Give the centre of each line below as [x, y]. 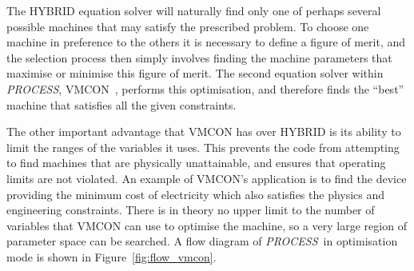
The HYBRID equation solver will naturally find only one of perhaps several [194, 10]
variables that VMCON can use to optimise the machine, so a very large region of [207, 225]
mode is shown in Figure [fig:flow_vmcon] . [111, 256]
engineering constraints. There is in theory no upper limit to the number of [191, 210]
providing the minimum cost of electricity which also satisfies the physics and [196, 194]
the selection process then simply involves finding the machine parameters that [199, 57]
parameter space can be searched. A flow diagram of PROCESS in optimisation [202, 241]
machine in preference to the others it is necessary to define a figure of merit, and [206, 42]
